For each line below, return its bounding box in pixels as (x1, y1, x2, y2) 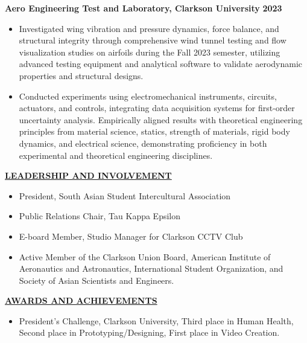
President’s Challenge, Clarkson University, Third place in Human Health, (19, 314, 294, 327)
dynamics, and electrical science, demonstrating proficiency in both (19, 136, 267, 149)
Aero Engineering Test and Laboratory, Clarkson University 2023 (5, 2, 282, 14)
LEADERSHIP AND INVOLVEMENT (5, 169, 172, 182)
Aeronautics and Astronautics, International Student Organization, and (19, 262, 283, 275)
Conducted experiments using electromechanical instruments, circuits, (19, 89, 277, 102)
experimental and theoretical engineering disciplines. (19, 149, 213, 161)
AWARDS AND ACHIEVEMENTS (5, 294, 157, 307)
